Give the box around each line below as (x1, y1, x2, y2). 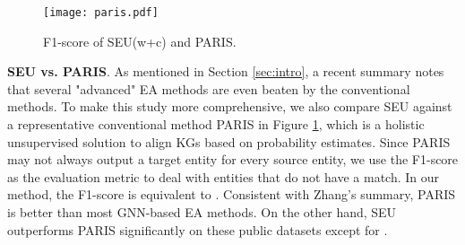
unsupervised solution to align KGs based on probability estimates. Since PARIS (7, 132, 451, 151)
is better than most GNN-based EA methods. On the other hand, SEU (7, 203, 397, 221)
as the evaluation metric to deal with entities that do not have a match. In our (7, 167, 440, 186)
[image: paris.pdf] (43, 6, 159, 19)
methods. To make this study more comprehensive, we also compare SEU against (7, 97, 452, 116)
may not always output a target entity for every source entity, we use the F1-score (7, 150, 459, 169)
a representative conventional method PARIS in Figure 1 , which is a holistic (7, 115, 425, 134)
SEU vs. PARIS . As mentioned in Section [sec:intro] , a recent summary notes (7, 62, 444, 81)
